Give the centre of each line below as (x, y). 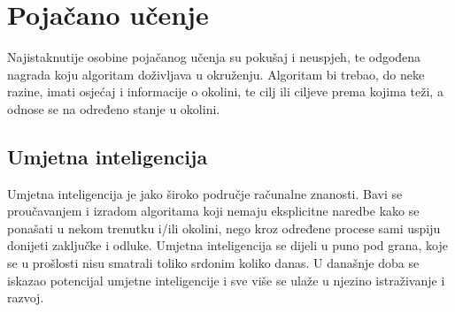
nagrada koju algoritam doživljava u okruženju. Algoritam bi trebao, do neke (216, 74)
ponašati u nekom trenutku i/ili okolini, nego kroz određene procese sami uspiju (224, 228)
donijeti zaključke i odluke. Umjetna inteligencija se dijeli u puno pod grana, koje (227, 245)
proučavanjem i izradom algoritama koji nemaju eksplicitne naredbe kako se (213, 211)
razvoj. (26, 297)
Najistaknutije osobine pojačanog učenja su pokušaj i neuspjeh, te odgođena (214, 57)
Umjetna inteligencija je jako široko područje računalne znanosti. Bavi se (205, 193)
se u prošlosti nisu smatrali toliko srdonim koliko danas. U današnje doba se (213, 263)
